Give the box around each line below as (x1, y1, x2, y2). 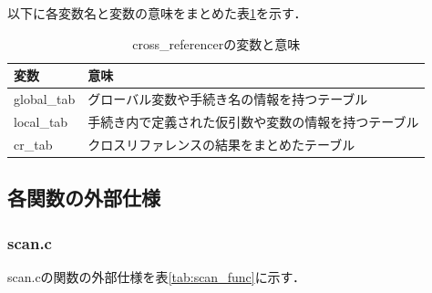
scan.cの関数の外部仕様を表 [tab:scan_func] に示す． (7, 267, 306, 286)
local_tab (14, 111, 68, 131)
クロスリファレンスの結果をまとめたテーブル (87, 134, 355, 153)
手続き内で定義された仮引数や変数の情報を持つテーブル (87, 111, 419, 131)
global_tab (14, 89, 76, 109)
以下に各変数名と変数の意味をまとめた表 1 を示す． (7, 4, 307, 22)
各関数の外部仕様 (7, 183, 160, 212)
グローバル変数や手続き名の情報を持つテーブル (87, 89, 368, 109)
